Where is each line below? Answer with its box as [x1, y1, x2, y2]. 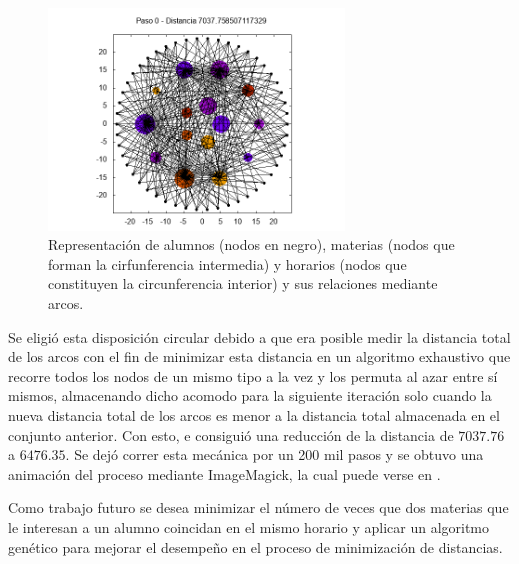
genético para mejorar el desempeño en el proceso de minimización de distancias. [8, 536, 503, 557]
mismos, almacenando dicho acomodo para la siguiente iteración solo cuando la [8, 385, 492, 406]
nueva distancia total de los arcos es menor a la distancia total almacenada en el [8, 404, 500, 425]
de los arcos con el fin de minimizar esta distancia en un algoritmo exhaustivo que [8, 346, 511, 367]
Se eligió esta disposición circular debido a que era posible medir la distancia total [8, 326, 511, 347]
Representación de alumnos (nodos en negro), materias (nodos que [48, 234, 455, 255]
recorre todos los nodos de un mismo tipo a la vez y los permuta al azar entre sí [8, 365, 498, 386]
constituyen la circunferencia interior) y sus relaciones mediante [48, 273, 438, 294]
